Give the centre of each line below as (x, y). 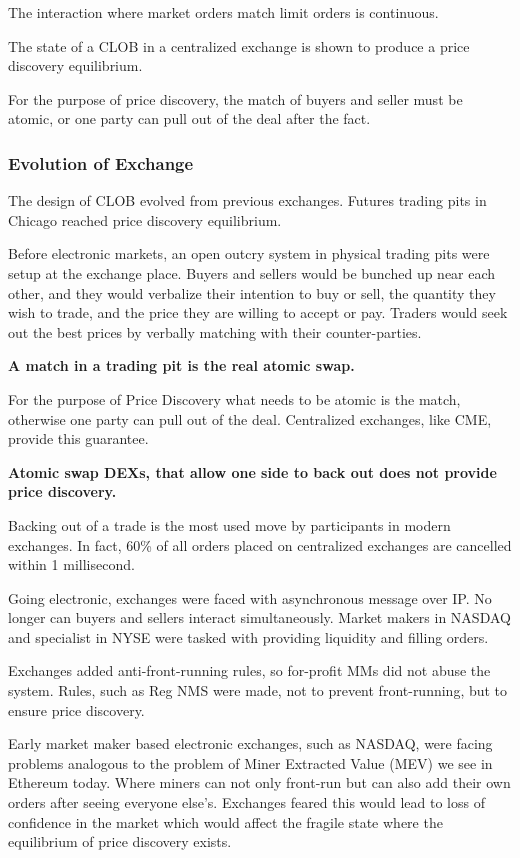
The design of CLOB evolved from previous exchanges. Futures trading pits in (247, 200)
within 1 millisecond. (71, 564)
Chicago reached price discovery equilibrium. (145, 219)
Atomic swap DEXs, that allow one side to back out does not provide (252, 471)
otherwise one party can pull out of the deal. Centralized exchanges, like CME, (250, 418)
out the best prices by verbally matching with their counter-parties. (215, 331)
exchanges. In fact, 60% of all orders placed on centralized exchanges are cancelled (260, 544)
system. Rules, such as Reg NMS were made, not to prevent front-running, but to (258, 690)
